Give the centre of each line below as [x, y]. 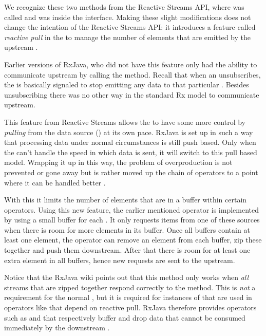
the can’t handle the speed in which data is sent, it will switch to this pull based [131, 152]
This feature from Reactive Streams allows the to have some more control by [125, 122]
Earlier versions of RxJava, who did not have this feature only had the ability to [131, 64]
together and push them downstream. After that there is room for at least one [127, 250]
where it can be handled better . [55, 182]
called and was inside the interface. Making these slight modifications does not [128, 17]
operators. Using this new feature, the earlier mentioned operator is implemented [132, 209]
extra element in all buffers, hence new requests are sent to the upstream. [120, 260]
